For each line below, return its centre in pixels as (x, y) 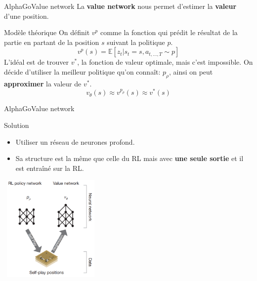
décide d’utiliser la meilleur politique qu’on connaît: (82, 71)
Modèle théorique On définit (47, 32)
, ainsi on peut (191, 71)
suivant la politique (136, 42)
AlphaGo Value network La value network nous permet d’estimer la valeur (120, 6)
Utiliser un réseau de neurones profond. (75, 141)
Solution (17, 125)
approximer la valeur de (43, 83)
